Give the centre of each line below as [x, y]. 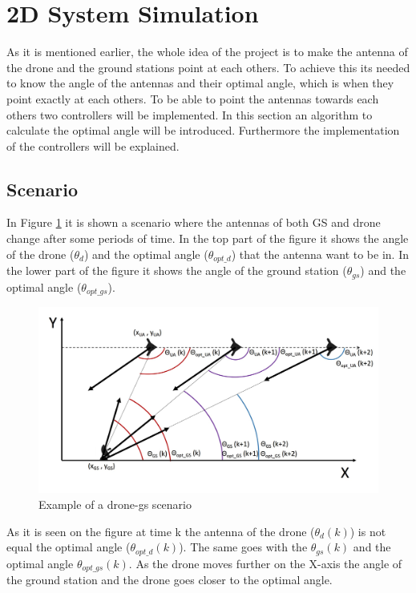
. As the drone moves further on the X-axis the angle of [265, 563]
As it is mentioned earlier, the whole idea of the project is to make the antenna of [207, 52]
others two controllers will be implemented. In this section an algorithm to [190, 114]
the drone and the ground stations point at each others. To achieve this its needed [208, 67]
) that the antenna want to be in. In [320, 254]
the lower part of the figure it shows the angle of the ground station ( [177, 270]
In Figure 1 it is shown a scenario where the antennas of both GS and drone [194, 222]
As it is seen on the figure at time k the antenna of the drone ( [161, 531]
